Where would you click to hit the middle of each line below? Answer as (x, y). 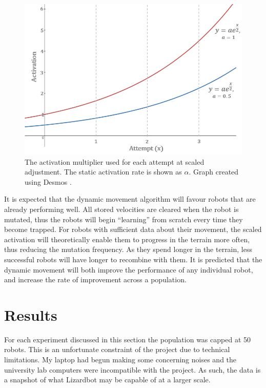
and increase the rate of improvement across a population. (95, 279)
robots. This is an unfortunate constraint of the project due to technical (117, 349)
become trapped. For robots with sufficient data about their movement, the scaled (133, 229)
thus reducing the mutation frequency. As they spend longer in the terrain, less (128, 249)
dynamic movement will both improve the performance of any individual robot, (129, 269)
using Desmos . (48, 181)
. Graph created (214, 172)
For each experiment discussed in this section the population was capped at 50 (127, 339)
